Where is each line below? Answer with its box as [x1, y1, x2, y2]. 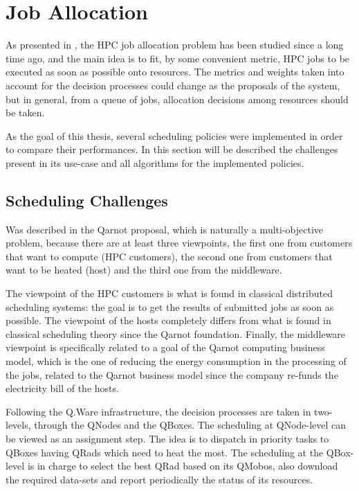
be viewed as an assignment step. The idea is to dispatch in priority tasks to [6, 431, 329, 445]
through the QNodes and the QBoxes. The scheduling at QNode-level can [34, 418, 347, 432]
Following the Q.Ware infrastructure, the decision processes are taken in [6, 404, 311, 418]
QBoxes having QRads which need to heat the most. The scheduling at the [6, 445, 324, 459]
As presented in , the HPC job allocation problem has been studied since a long [6, 37, 344, 52]
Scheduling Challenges [6, 189, 168, 211]
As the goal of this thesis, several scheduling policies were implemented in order [6, 128, 343, 143]
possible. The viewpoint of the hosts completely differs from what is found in [6, 313, 331, 328]
